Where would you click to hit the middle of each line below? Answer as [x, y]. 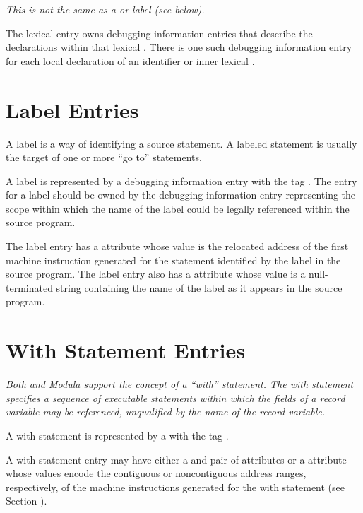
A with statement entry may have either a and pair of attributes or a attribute [176, 459]
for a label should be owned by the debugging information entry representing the [181, 195]
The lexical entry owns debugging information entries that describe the [159, 33]
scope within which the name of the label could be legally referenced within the [178, 208]
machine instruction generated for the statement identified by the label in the [173, 260]
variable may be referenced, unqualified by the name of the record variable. [165, 412]
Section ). [26, 501]
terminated [29, 287]
